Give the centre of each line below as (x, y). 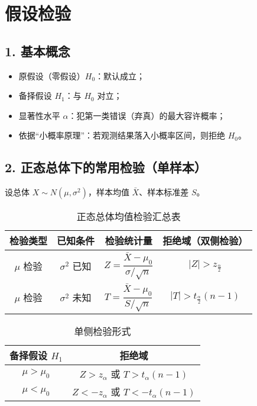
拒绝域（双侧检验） (205, 241)
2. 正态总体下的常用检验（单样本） (106, 167)
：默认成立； (120, 75)
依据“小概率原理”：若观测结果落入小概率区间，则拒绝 (122, 135)
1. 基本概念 (38, 51)
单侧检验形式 (103, 331)
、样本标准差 (164, 192)
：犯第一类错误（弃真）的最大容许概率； (147, 115)
